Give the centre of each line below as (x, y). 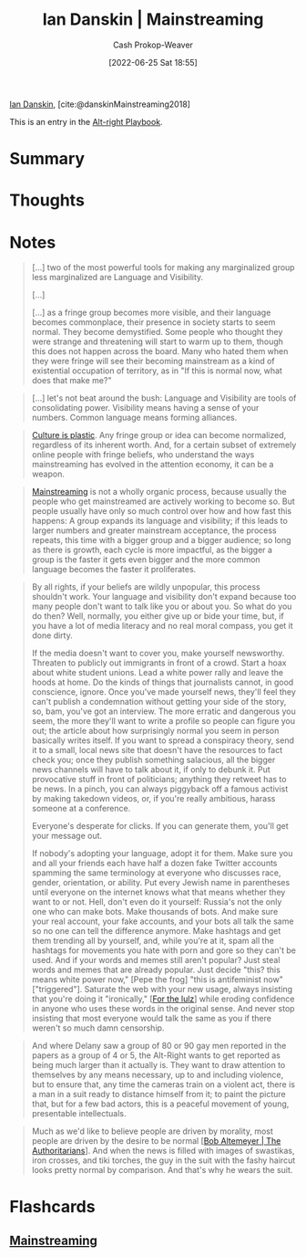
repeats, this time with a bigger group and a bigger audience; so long (161, 540)
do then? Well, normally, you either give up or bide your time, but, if (158, 616)
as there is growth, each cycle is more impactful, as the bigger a (152, 550)
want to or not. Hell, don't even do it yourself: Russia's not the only (157, 902)
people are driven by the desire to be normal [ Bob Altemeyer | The (156, 1141)
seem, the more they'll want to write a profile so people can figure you (163, 721)
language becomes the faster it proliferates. (114, 570)
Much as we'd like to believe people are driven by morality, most (152, 1131)
